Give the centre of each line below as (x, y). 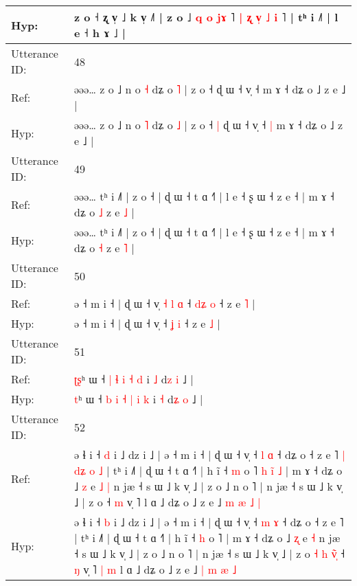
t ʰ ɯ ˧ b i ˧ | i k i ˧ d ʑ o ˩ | (139, 399)
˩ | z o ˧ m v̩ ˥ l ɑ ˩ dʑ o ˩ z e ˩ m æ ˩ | (168, 502)
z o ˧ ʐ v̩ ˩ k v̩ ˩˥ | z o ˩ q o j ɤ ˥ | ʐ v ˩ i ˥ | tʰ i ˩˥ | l (206, 17)
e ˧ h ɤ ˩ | (100, 33)
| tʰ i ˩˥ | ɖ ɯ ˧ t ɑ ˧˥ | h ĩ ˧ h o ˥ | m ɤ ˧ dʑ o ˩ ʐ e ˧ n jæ (207, 538)
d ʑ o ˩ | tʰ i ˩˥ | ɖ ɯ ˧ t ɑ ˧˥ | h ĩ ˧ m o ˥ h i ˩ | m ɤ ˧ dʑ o (208, 470)
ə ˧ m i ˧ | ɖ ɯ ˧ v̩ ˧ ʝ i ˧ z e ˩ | (147, 323)
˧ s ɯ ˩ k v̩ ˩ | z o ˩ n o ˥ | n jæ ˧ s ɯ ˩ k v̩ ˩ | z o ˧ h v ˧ (210, 553)
